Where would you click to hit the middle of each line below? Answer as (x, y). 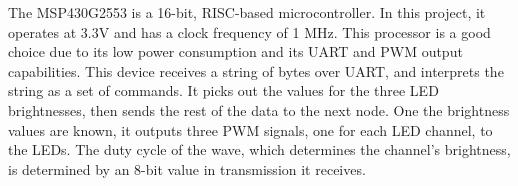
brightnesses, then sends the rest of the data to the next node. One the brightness (259, 109)
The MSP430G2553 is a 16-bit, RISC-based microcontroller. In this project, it (247, 12)
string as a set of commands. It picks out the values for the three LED (223, 90)
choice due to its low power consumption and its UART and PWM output (235, 51)
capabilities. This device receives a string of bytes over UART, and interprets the (256, 70)
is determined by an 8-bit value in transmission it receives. (187, 168)
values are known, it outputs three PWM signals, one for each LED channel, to (250, 129)
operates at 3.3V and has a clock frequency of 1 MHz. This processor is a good (249, 31)
